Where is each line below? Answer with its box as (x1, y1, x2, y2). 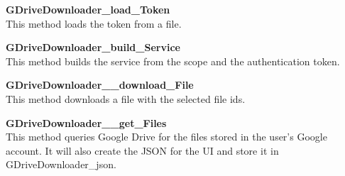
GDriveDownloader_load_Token (6, 2, 170, 16)
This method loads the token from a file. (6, 16, 182, 31)
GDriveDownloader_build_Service (6, 40, 180, 55)
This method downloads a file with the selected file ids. (6, 91, 246, 106)
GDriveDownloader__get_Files (6, 115, 167, 130)
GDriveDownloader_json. (6, 157, 116, 172)
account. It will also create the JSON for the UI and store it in (6, 143, 279, 158)
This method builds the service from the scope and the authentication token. (6, 53, 340, 68)
